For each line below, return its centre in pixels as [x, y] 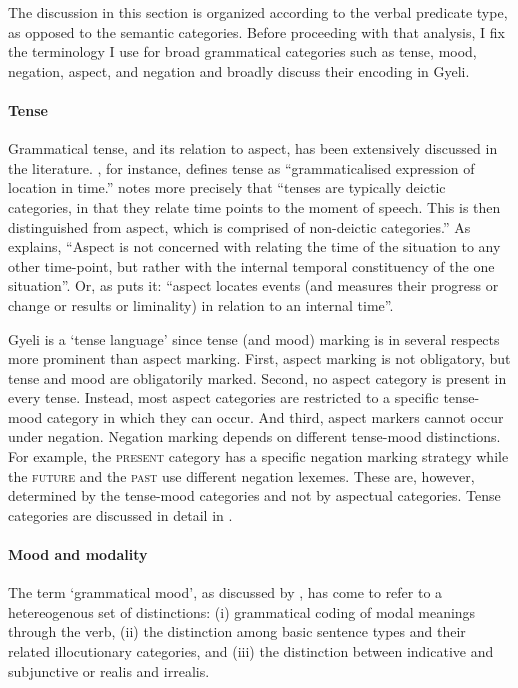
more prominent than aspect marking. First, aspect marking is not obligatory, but [259, 358]
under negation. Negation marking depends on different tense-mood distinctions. [254, 436]
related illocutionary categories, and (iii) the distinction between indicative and [251, 651]
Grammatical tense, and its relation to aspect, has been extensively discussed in [253, 148]
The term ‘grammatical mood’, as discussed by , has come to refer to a [225, 592]
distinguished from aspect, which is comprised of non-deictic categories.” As [239, 226]
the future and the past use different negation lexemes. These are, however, [241, 475]
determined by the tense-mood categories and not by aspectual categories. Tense [254, 495]
